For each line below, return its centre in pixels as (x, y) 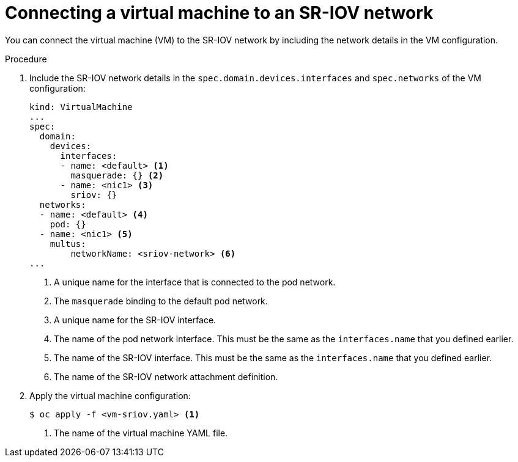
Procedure (26, 59)
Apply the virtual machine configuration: (110, 395)
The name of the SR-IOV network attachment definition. (166, 376)
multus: (68, 244)
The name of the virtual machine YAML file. (141, 433)
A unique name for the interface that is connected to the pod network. (195, 282)
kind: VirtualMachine (81, 107)
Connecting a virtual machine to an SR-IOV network (219, 13)
